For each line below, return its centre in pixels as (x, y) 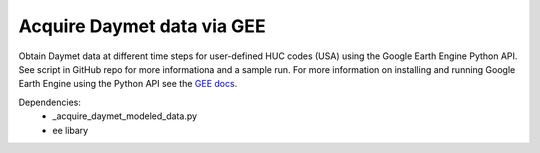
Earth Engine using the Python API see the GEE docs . (128, 84)
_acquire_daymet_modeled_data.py (125, 116)
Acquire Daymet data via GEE (142, 26)
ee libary (70, 130)
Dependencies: (50, 102)
